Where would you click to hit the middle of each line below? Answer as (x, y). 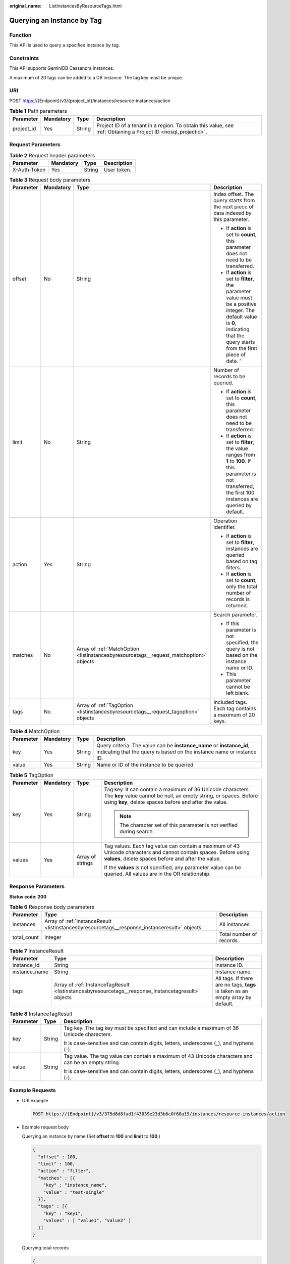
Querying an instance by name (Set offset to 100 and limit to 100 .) (91, 1136)
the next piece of (234, 207)
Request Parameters (35, 144)
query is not (240, 649)
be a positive (241, 304)
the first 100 (240, 493)
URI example (35, 1100)
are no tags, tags (236, 984)
